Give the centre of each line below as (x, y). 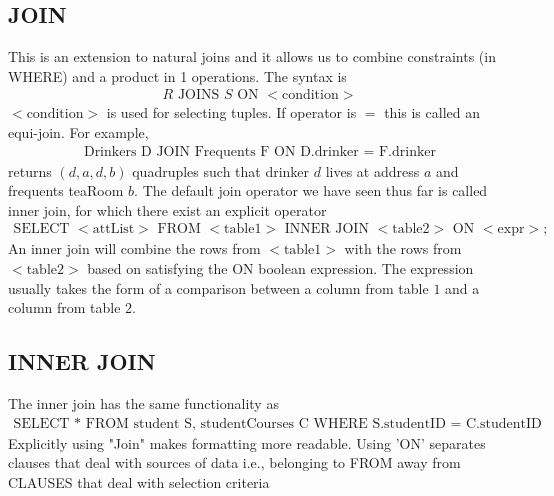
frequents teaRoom (66, 190)
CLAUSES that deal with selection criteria (139, 481)
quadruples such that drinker (221, 170)
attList (113, 229)
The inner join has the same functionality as (143, 403)
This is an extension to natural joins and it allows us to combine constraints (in (252, 56)
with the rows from (403, 248)
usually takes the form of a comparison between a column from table (218, 287)
